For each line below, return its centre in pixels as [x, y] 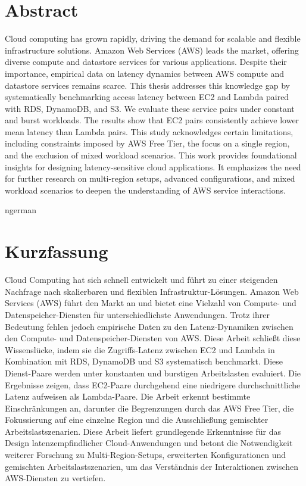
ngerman [21, 210]
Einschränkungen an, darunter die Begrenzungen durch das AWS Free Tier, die [149, 408]
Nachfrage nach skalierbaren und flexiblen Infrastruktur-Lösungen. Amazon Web [152, 291]
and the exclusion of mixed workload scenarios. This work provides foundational [151, 155]
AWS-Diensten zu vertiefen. [55, 478]
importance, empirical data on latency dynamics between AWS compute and [145, 73]
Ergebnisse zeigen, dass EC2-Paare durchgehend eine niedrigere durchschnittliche [153, 384]
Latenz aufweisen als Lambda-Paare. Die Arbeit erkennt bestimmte [128, 396]
